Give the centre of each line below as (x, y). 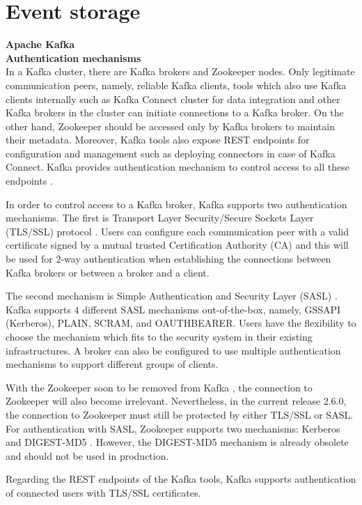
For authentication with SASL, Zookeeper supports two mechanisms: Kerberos (173, 428)
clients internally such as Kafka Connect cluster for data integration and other (173, 99)
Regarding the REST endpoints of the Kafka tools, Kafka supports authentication (181, 479)
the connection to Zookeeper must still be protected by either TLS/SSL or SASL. (180, 414)
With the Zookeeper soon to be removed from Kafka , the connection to (159, 387)
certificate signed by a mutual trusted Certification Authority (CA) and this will (177, 245)
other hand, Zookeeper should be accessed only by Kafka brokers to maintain (170, 126)
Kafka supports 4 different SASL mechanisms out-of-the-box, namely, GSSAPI (173, 309)
